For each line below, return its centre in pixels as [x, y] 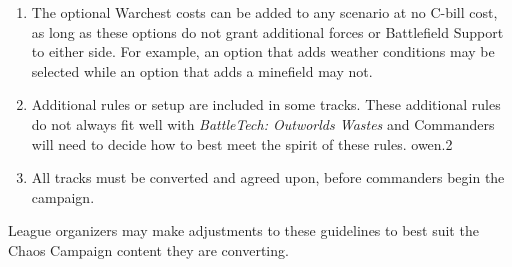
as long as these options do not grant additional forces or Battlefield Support [267, 31]
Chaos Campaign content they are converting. [148, 249]
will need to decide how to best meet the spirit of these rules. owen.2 [242, 143]
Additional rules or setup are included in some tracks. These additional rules [266, 104]
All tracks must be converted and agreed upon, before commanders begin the [268, 177]
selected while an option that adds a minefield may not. [202, 70]
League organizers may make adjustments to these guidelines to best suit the [243, 230]
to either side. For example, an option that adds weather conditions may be [263, 51]
